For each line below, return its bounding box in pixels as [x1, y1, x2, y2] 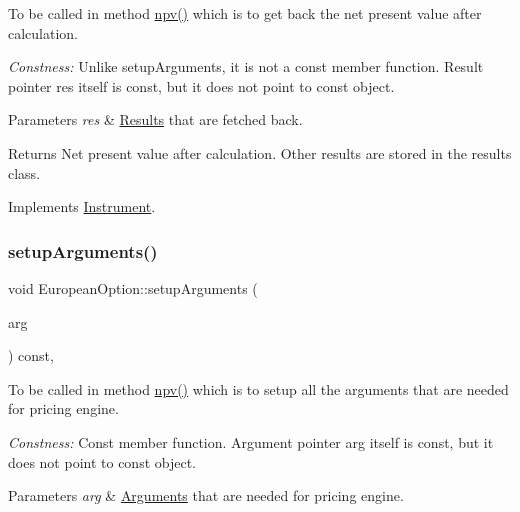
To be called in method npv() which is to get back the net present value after [8, 3, 482, 23]
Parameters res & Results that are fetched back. [8, 109, 303, 130]
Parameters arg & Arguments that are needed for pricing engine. [8, 485, 404, 506]
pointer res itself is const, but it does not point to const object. [8, 75, 395, 96]
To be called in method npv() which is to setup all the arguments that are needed [8, 378, 509, 399]
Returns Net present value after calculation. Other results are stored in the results [8, 142, 512, 163]
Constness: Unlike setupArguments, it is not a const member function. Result [8, 56, 484, 77]
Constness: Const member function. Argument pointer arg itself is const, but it [8, 431, 494, 452]
